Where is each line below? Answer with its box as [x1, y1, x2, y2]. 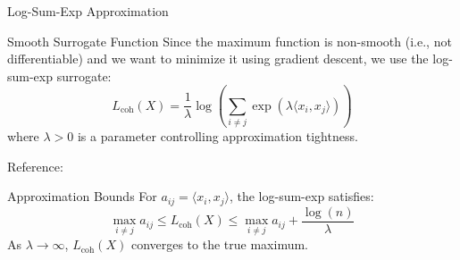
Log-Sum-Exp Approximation [7, 2, 169, 20]
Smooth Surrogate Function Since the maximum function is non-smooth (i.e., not [7, 31, 452, 50]
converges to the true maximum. [130, 235, 308, 254]
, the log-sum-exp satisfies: [229, 187, 374, 205]
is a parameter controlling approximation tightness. [77, 127, 358, 146]
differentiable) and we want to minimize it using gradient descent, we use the [7, 49, 429, 68]
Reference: [7, 156, 63, 175]
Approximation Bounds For [7, 187, 157, 205]
